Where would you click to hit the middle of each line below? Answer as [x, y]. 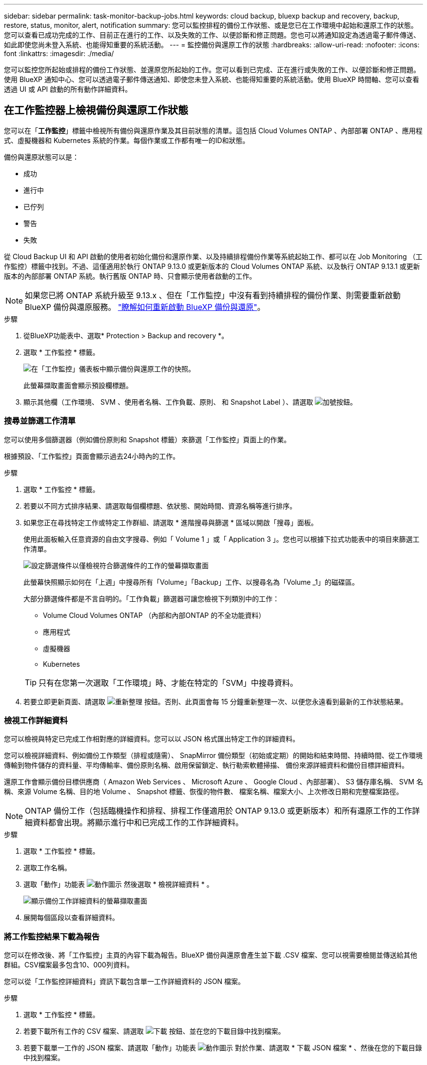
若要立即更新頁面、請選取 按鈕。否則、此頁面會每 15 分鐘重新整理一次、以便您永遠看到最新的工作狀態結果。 [215, 701]
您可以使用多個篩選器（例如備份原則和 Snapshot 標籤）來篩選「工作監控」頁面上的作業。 [147, 439]
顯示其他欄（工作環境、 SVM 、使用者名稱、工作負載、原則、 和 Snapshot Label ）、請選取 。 [190, 402]
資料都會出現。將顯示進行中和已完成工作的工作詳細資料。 [138, 823]
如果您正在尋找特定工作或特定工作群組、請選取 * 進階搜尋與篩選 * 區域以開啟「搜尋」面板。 [171, 522]
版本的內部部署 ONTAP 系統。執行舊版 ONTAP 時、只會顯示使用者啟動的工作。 [130, 276]
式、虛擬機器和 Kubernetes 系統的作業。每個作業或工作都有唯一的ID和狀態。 [127, 140]
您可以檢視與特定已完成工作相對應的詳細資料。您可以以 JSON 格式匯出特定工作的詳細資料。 [152, 739]
